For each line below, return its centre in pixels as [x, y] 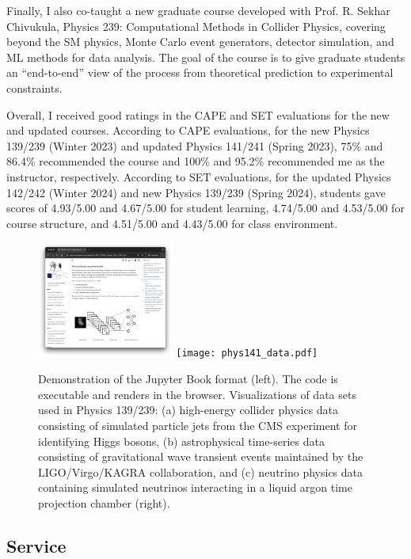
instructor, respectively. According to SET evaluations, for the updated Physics [199, 176]
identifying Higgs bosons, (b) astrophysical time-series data [181, 441]
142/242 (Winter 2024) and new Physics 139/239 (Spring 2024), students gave [196, 192]
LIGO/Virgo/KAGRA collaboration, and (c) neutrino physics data [201, 472]
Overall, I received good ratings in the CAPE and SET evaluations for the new [198, 114]
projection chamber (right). [104, 502]
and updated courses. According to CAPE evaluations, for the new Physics [188, 130]
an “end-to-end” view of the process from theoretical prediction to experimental [200, 72]
